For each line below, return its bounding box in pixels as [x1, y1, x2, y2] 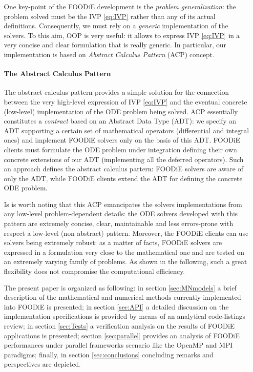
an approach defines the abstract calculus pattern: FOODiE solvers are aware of [4, 164, 244, 174]
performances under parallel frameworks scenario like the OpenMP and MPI [4, 340, 232, 350]
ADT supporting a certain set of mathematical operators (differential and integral [4, 125, 249, 135]
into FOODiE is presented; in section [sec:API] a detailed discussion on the [4, 301, 229, 311]
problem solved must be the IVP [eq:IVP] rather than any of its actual [4, 11, 216, 21]
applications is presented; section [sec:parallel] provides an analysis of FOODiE [4, 330, 240, 340]
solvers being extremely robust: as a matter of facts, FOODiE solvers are [4, 237, 222, 248]
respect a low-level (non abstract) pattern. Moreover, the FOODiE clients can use [4, 227, 249, 238]
